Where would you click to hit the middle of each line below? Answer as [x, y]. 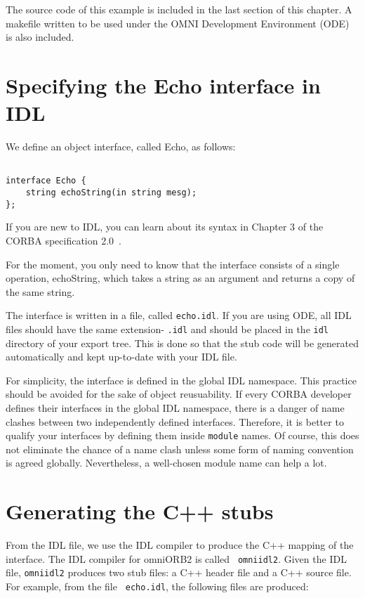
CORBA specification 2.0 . [64, 240]
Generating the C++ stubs [140, 511]
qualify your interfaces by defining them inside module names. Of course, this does [182, 435]
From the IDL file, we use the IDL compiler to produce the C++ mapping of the [180, 545]
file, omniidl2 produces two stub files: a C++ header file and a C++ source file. [179, 572]
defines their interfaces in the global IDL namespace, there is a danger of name [175, 407]
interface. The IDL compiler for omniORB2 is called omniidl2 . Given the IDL [176, 558]
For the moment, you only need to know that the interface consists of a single [173, 264]
